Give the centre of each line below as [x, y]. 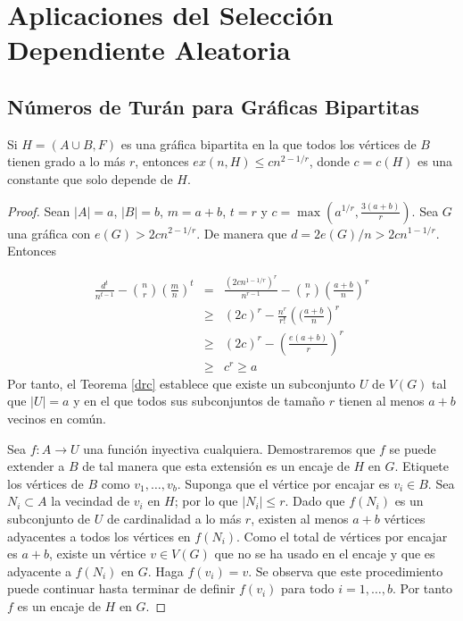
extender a [36, 466]
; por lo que [206, 501]
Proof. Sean [39, 210]
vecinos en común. [57, 418]
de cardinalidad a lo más [174, 518]
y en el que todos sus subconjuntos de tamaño [199, 401]
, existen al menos [300, 518]
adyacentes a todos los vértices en [99, 536]
